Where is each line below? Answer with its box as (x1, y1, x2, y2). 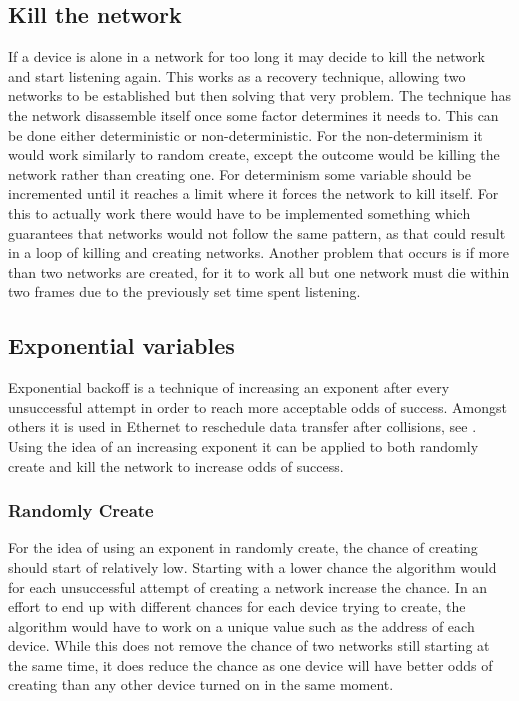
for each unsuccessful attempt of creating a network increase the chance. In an (8, 576, 488, 597)
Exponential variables (8, 330, 235, 361)
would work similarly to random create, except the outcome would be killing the (8, 144, 500, 165)
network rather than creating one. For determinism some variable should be (8, 163, 472, 184)
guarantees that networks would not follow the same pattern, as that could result (8, 222, 506, 243)
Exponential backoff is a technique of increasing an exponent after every (8, 377, 450, 398)
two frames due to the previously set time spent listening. (8, 281, 361, 302)
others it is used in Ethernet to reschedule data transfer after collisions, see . (8, 416, 477, 437)
